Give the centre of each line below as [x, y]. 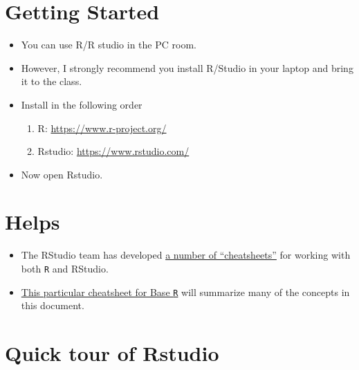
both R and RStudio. [65, 268]
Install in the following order [82, 104]
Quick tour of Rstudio [112, 353]
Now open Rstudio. [62, 174]
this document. [53, 305]
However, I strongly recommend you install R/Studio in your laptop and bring [187, 67]
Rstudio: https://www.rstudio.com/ [113, 151]
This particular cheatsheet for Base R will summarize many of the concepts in [185, 292]
